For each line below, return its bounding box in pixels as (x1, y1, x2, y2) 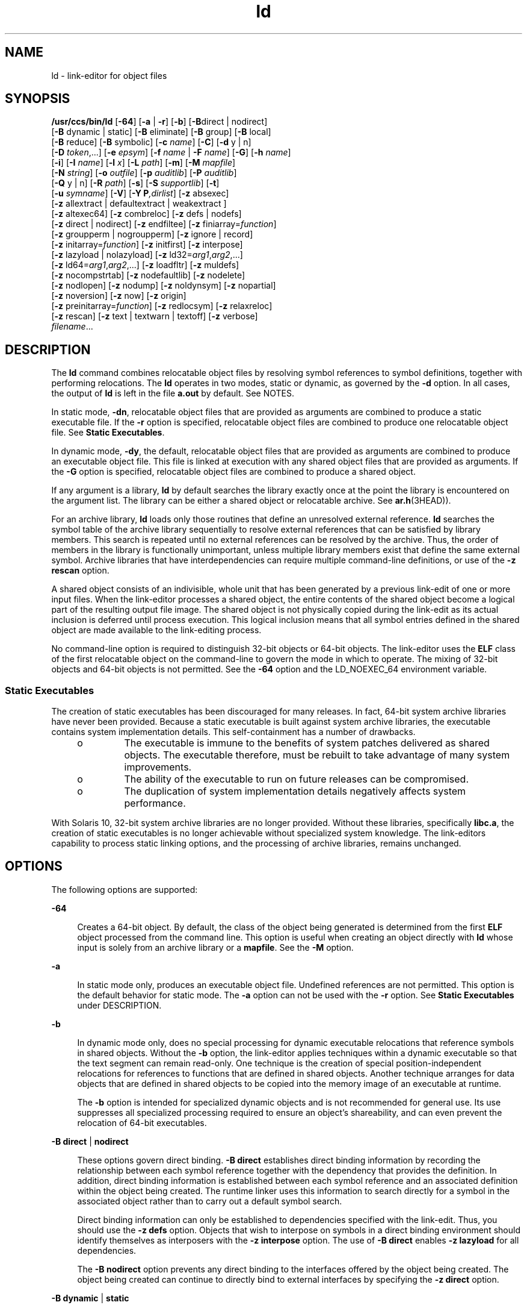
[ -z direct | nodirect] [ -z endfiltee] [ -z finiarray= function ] (51, 219, 277, 230)
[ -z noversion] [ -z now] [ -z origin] (51, 290, 186, 301)
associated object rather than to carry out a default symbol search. (77, 1195, 342, 1206)
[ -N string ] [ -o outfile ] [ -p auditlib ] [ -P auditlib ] (51, 167, 237, 178)
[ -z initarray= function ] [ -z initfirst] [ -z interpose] (51, 239, 243, 250)
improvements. (124, 761, 192, 774)
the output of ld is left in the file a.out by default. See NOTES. (51, 388, 294, 399)
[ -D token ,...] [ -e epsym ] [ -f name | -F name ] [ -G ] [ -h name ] (51, 147, 291, 158)
